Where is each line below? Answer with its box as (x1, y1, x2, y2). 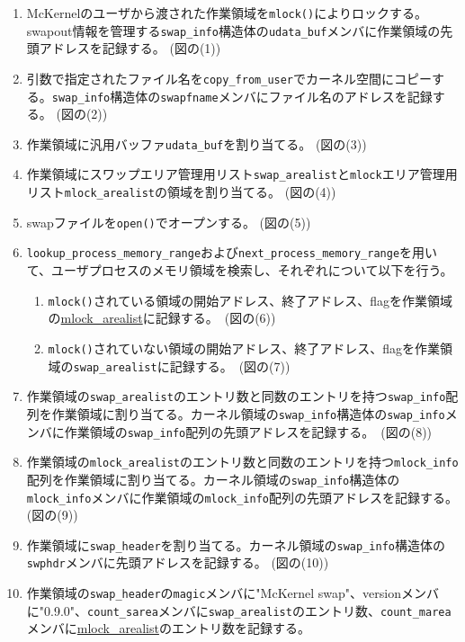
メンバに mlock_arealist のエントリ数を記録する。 (26, 619, 310, 638)
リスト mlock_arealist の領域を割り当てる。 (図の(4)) (26, 183, 336, 201)
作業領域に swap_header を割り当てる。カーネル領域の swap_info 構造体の (26, 535, 445, 554)
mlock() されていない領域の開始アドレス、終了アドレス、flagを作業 (48, 338, 441, 357)
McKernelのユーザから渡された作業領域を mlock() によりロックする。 (26, 4, 427, 22)
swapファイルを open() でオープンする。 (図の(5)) (26, 212, 311, 231)
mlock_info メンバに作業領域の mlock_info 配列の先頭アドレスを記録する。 (26, 487, 452, 506)
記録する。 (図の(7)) (169, 356, 291, 375)
